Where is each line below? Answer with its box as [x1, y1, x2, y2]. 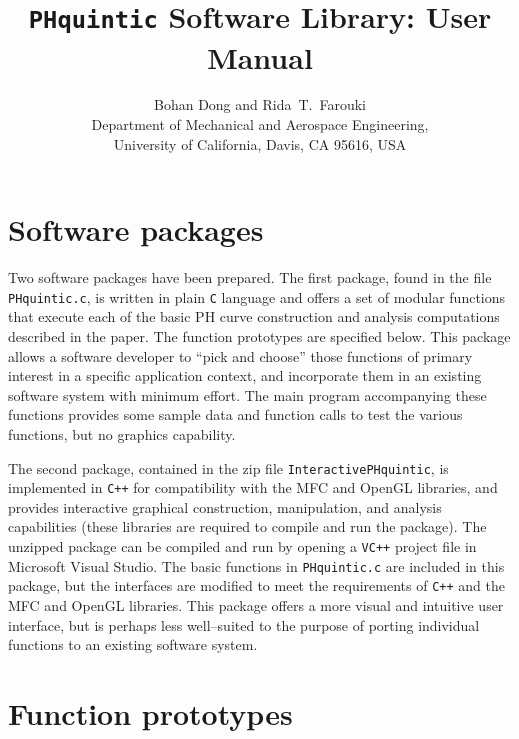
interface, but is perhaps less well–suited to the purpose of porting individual [8, 614, 480, 635]
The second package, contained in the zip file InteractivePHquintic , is [8, 457, 449, 478]
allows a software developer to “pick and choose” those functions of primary [8, 345, 473, 366]
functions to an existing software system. [8, 634, 258, 655]
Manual [207, 36, 313, 77]
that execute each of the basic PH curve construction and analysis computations [8, 306, 500, 327]
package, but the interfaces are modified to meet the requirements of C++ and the [8, 575, 505, 596]
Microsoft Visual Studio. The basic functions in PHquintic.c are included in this [8, 555, 505, 576]
